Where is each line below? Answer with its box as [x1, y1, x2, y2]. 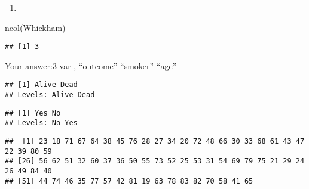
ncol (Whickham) [5, 21, 66, 33]
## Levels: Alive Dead [5, 91, 95, 100]
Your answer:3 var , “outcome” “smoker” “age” [5, 59, 177, 72]
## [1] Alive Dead [5, 80, 78, 89]
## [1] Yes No [5, 109, 61, 117]
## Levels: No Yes [5, 119, 78, 128]
